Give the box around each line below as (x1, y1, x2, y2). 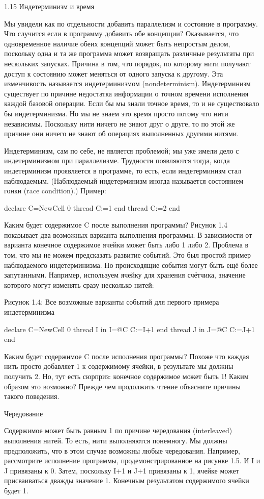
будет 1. (4, 485, 28, 495)
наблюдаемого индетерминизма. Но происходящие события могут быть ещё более (4, 259, 258, 270)
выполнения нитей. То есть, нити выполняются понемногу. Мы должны (4, 435, 227, 445)
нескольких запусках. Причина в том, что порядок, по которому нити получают (4, 58, 251, 68)
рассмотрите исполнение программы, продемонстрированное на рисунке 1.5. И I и (4, 455, 260, 466)
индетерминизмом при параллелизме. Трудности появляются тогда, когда (4, 155, 230, 166)
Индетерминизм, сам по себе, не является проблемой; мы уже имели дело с (4, 145, 239, 156)
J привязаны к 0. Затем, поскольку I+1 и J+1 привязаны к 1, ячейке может (4, 465, 239, 476)
